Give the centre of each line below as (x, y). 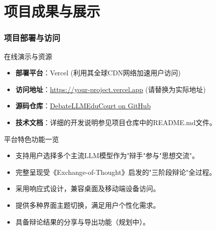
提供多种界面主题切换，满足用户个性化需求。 (88, 205)
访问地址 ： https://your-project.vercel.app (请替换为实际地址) (110, 89)
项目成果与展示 (52, 11)
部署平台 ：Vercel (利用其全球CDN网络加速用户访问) (98, 73)
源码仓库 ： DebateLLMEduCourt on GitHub (83, 106)
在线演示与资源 (28, 56)
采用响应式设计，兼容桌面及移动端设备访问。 (88, 188)
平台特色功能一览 (31, 139)
